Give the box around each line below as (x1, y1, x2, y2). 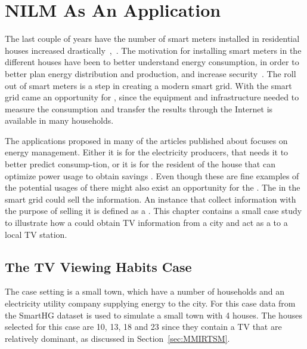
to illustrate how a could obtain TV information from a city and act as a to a (5, 216, 288, 229)
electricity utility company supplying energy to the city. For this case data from (5, 297, 296, 310)
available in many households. (5, 114, 114, 127)
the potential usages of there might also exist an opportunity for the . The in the (5, 181, 300, 194)
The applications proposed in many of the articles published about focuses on (5, 134, 288, 146)
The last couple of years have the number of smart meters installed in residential (5, 32, 300, 45)
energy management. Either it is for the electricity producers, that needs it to (5, 146, 289, 158)
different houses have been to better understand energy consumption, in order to (5, 56, 299, 68)
